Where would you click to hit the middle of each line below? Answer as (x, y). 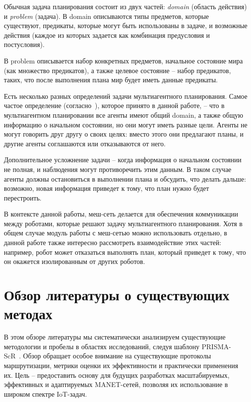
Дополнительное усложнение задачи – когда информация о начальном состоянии (123, 160)
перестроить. (23, 197)
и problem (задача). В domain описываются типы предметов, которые (106, 16)
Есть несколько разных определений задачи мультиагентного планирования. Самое (126, 96)
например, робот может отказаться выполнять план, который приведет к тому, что (125, 252)
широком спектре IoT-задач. (45, 394)
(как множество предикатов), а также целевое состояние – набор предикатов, (118, 70)
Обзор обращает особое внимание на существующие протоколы (117, 356)
